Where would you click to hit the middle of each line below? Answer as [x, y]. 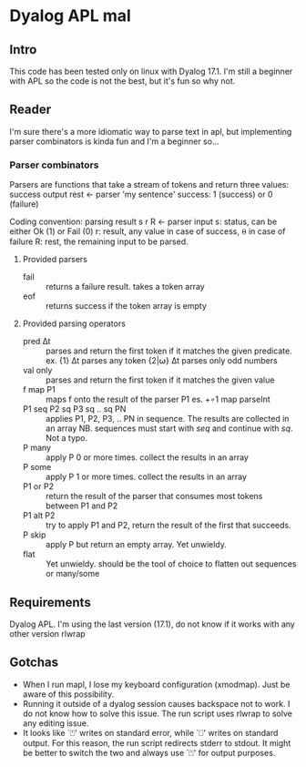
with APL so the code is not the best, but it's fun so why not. [122, 81]
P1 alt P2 [39, 516]
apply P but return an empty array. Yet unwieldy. [136, 545]
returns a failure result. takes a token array [125, 287]
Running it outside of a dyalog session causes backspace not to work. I [156, 703]
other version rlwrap [48, 633]
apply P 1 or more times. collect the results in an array [146, 477]
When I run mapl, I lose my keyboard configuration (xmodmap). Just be [156, 684]
